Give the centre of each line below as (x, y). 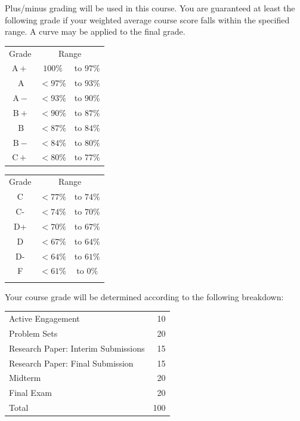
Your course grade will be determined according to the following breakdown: (144, 296)
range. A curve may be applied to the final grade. (95, 31)
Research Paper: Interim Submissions (77, 348)
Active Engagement (44, 318)
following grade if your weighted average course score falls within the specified (147, 19)
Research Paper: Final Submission (71, 363)
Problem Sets (33, 333)
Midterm (25, 378)
